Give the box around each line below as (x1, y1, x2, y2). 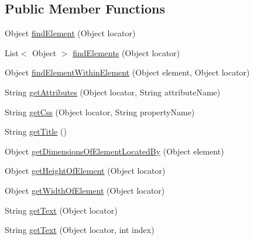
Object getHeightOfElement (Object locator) (5, 164, 166, 177)
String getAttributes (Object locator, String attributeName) (5, 85, 221, 98)
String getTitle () (5, 125, 67, 138)
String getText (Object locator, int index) (5, 224, 155, 236)
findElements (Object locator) (73, 46, 180, 59)
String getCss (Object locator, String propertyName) (5, 105, 195, 118)
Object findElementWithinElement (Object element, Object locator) (5, 66, 250, 78)
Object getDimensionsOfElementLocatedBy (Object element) (5, 145, 224, 157)
